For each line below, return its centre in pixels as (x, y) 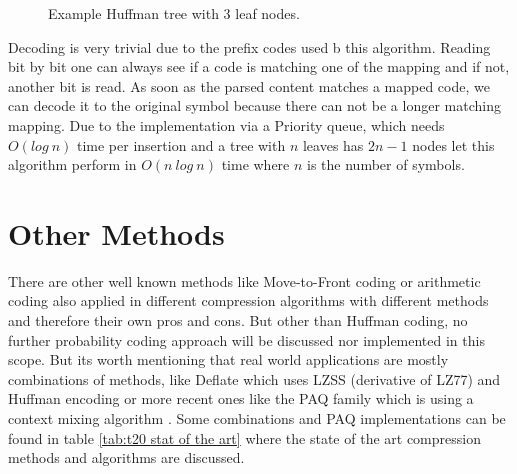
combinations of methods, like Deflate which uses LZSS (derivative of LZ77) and (254, 378)
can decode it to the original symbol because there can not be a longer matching (254, 105)
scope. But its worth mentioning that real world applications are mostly (228, 359)
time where (255, 164)
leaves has (333, 144)
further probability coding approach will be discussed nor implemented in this (246, 339)
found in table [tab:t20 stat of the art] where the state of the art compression (244, 437)
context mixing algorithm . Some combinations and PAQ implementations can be (257, 418)
